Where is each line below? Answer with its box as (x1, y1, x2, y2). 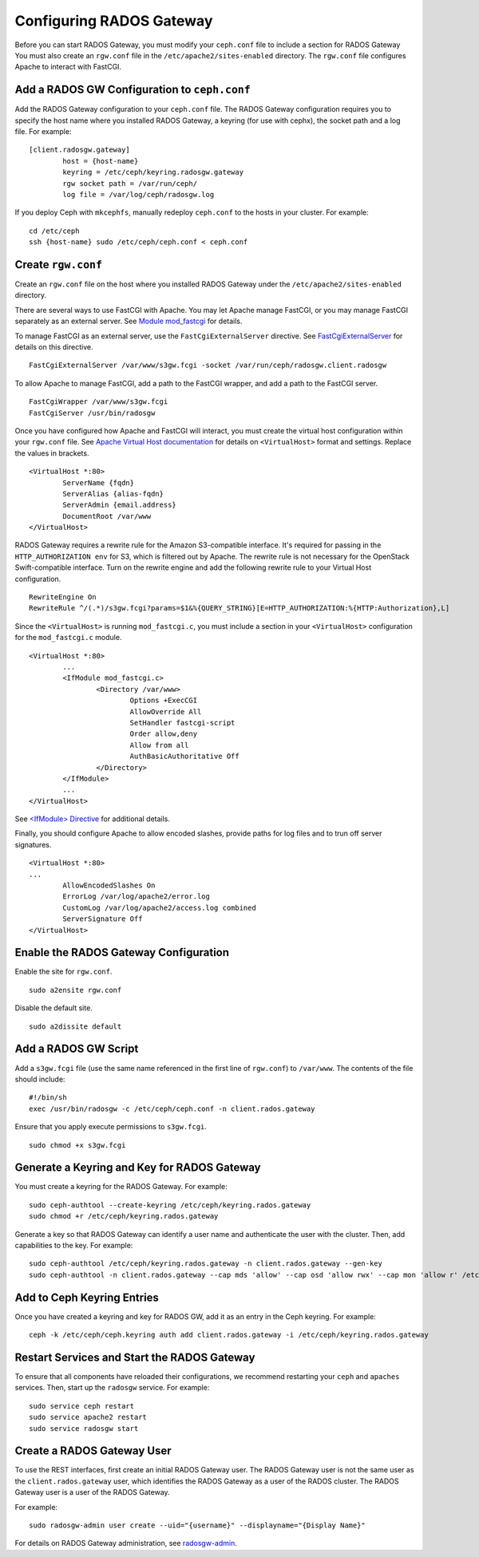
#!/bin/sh (29, 1093, 67, 1102)
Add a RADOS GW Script (14, 1042, 139, 1056)
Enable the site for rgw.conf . (14, 966, 113, 977)
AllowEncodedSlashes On (62, 881, 156, 890)
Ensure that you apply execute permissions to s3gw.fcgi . (14, 1122, 208, 1132)
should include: (14, 1074, 65, 1084)
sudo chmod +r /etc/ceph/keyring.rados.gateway (29, 1211, 219, 1221)
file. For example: (14, 127, 72, 136)
